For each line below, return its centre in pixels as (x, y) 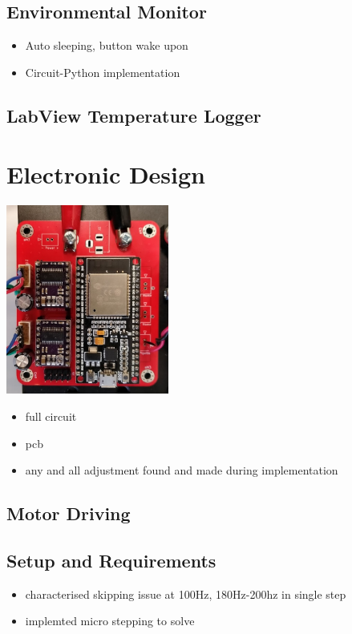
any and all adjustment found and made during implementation (182, 470)
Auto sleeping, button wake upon (107, 45)
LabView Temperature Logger (134, 115)
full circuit (51, 416)
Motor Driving (69, 513)
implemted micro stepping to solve (110, 621)
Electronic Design (106, 174)
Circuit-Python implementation (103, 72)
